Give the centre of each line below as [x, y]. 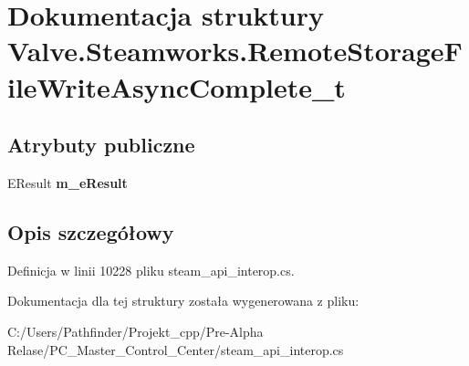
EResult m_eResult [68, 182]
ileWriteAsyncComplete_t [177, 86]
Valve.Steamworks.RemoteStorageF [235, 51]
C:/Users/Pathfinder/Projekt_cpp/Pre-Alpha [135, 331]
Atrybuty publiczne [101, 145]
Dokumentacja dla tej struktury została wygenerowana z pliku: [183, 301]
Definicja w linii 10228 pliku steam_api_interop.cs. [151, 270]
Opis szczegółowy [91, 231]
